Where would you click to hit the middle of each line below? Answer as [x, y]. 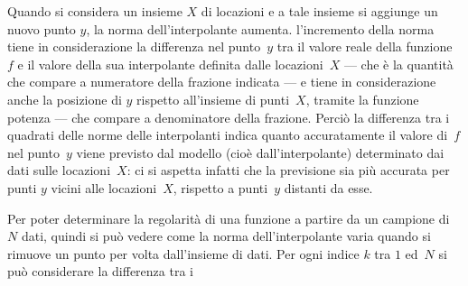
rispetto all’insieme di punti [213, 99]
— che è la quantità [398, 64]
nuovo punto [42, 28]
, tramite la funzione [362, 99]
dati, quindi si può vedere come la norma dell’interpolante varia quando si [226, 236]
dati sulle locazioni [59, 170]
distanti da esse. [328, 187]
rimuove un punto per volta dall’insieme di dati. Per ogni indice [183, 253]
